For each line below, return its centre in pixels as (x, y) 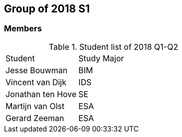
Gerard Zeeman (35, 118)
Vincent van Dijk (36, 82)
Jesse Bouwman (37, 70)
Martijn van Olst (35, 106)
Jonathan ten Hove (41, 94)
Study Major (101, 58)
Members (23, 29)
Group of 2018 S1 (47, 9)
